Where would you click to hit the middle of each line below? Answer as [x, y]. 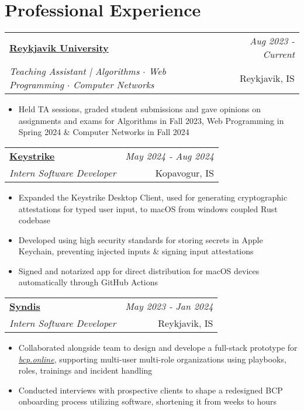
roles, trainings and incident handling [85, 370]
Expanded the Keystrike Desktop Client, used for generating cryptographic [153, 197]
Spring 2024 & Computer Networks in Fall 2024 [104, 132]
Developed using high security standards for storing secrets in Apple [141, 239]
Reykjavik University [59, 47]
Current [279, 54]
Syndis [25, 306]
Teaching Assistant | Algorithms [75, 71]
